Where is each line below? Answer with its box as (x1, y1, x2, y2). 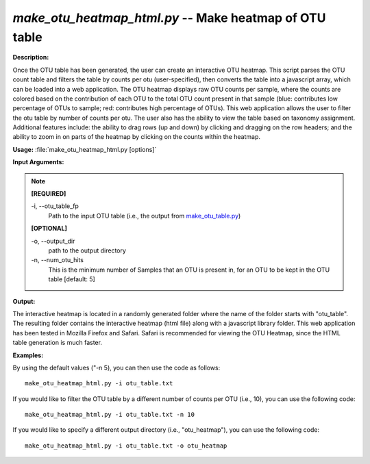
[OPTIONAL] (31, 224, 68, 233)
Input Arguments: (12, 158, 64, 166)
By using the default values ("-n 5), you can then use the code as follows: (12, 363, 221, 372)
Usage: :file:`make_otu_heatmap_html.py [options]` (12, 145, 157, 153)
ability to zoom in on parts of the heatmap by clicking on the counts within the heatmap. (12, 133, 260, 141)
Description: (12, 53, 49, 62)
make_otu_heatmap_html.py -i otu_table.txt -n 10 (25, 411, 195, 419)
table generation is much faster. (12, 339, 103, 347)
